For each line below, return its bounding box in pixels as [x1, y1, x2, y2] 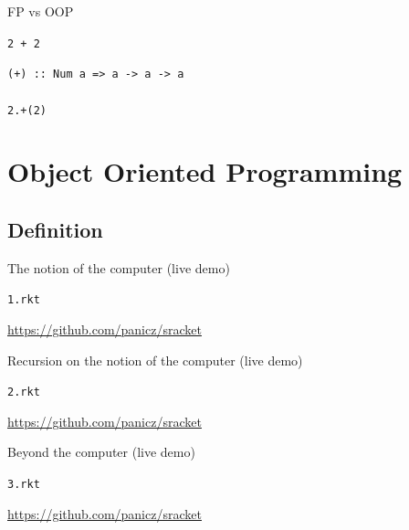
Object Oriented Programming [7, 153, 403, 190]
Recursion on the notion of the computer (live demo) [7, 350, 303, 369]
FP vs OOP [7, 2, 74, 20]
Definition [7, 215, 103, 243]
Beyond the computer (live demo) [7, 442, 195, 461]
